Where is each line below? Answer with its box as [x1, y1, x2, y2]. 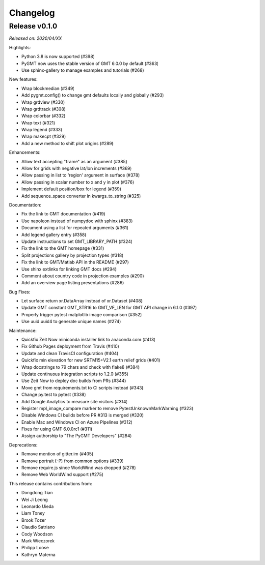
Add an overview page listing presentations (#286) [21, 280, 124, 286]
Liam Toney [21, 510, 45, 516]
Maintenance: [9, 327, 37, 333]
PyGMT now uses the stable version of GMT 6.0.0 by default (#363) [21, 60, 159, 66]
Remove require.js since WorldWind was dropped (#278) [21, 465, 136, 471]
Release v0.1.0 [9, 22, 57, 30]
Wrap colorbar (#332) [21, 113, 66, 119]
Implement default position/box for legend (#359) [21, 186, 122, 192]
